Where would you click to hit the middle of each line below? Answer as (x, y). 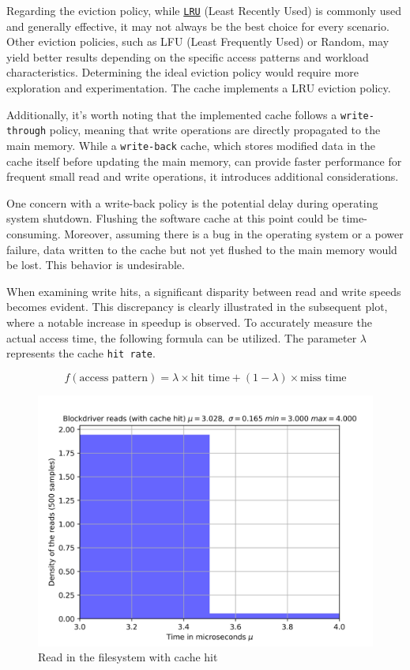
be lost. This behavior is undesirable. (96, 265)
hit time (210, 378)
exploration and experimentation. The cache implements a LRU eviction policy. (199, 88)
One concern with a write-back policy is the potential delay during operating (192, 202)
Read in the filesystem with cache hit (128, 657)
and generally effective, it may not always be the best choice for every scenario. (198, 26)
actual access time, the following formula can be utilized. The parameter (182, 337)
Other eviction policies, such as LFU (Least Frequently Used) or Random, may (198, 41)
